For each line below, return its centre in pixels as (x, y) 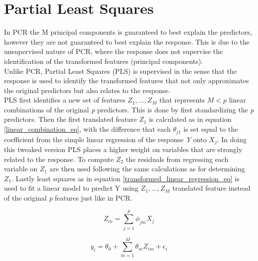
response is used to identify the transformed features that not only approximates (127, 80)
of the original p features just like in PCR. (68, 197)
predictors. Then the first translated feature (70, 119)
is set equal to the (211, 129)
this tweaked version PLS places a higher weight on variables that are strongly (123, 149)
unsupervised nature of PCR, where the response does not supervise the (113, 51)
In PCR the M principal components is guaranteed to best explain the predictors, (128, 32)
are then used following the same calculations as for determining (147, 169)
